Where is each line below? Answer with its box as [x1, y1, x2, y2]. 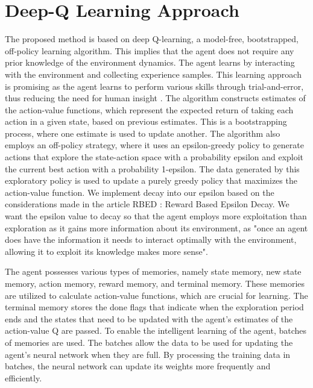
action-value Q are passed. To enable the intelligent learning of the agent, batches [5, 324, 307, 337]
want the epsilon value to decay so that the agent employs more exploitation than [5, 210, 307, 222]
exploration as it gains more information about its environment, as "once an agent [5, 221, 308, 234]
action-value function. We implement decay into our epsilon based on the [5, 186, 274, 198]
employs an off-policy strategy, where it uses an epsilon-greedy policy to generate [5, 139, 304, 151]
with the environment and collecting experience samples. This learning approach [5, 67, 302, 80]
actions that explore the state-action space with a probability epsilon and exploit [5, 151, 304, 163]
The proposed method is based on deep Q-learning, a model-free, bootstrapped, [5, 33, 299, 45]
